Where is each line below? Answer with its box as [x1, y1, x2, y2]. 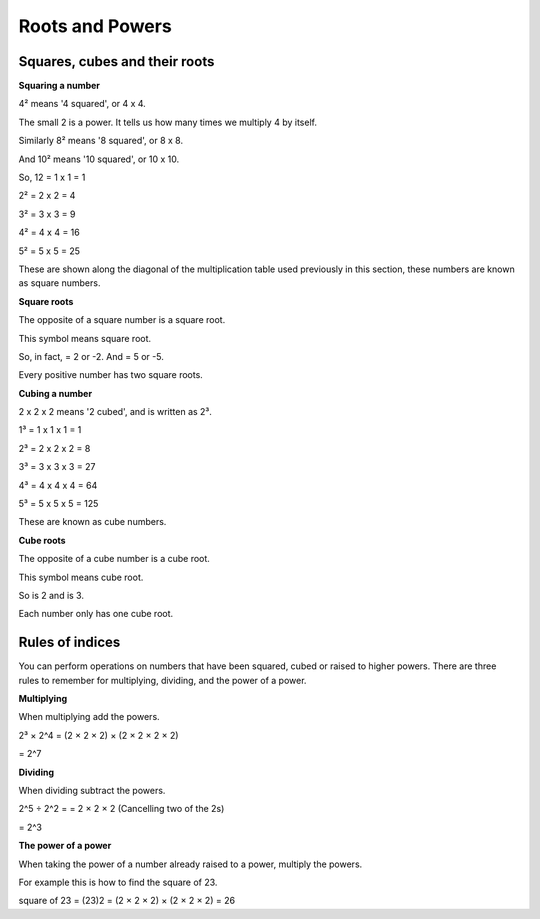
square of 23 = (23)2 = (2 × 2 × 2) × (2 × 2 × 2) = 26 [18, 895, 235, 907]
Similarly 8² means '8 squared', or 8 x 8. [18, 135, 184, 147]
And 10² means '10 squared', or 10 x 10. [18, 153, 180, 165]
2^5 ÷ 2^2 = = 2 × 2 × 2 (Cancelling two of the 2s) [18, 803, 225, 815]
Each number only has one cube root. [18, 608, 174, 620]
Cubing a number [18, 387, 93, 399]
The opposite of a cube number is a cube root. [18, 553, 210, 565]
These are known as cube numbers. [18, 516, 167, 528]
